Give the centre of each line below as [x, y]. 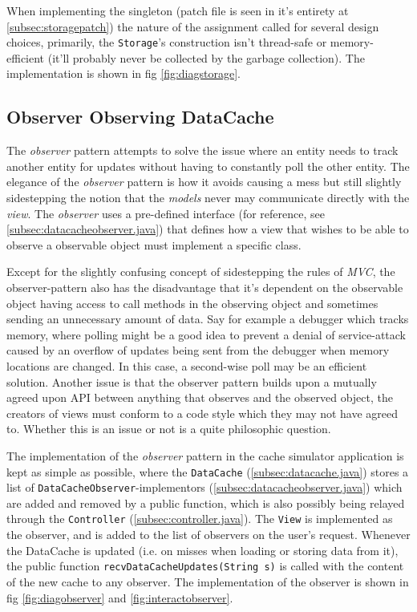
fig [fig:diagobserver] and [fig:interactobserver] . [120, 597]
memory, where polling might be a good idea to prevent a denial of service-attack [206, 334]
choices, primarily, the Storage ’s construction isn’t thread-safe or [167, 42]
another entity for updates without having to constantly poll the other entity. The [208, 166]
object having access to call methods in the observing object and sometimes [192, 303]
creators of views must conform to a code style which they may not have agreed [202, 413]
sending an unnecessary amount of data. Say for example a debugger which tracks [208, 319]
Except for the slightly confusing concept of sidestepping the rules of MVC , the [201, 272]
